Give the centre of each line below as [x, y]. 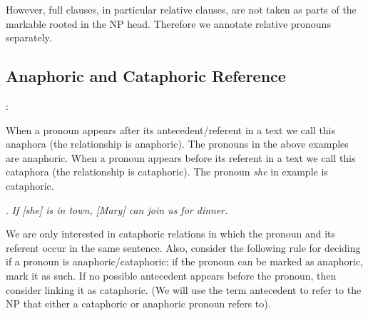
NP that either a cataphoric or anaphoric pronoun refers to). [138, 304]
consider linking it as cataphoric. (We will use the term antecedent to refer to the [184, 289]
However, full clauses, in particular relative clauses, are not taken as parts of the [181, 9]
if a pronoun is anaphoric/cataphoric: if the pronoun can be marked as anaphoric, [184, 261]
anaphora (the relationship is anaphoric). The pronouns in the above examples [177, 144]
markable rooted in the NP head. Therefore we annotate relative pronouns [168, 23]
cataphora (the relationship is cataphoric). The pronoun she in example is [167, 172]
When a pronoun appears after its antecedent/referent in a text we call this [171, 129]
